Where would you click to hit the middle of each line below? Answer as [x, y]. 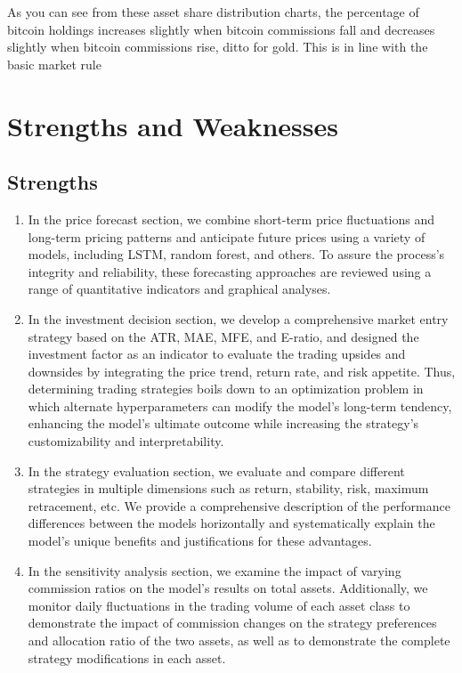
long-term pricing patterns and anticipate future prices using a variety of [227, 236]
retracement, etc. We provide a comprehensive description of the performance [239, 505]
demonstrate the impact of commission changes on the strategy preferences [232, 623]
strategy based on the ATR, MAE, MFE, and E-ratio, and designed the [223, 336]
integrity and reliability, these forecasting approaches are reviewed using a [230, 271]
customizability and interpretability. [126, 441]
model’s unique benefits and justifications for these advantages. [200, 541]
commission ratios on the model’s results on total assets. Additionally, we [228, 588]
